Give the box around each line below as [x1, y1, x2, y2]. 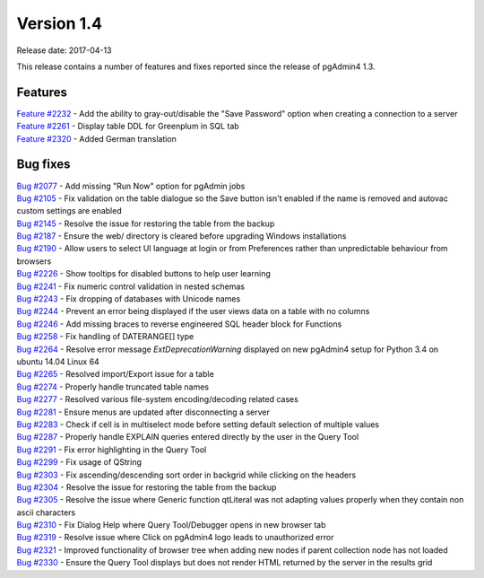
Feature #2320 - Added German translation [16, 133, 177, 144]
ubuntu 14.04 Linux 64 [16, 356, 100, 367]
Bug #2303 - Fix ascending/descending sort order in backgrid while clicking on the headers [16, 469, 357, 480]
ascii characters [16, 507, 76, 518]
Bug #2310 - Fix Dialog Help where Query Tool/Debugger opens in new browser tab [16, 520, 326, 530]
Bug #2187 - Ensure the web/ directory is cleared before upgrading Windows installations [16, 231, 347, 241]
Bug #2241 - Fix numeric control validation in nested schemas [16, 281, 246, 292]
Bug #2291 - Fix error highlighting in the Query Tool [16, 444, 207, 455]
